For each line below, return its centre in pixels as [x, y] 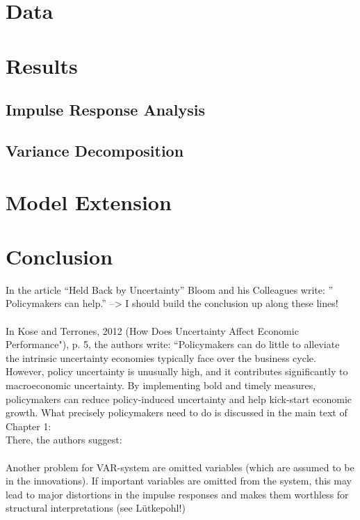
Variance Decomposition [95, 150]
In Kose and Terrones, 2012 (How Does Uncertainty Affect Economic [152, 330]
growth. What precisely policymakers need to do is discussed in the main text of [177, 412]
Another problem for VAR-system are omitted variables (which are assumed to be [180, 467]
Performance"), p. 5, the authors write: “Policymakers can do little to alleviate [173, 344]
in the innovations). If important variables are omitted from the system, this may [179, 481]
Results [42, 65]
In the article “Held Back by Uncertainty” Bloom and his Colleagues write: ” [170, 289]
